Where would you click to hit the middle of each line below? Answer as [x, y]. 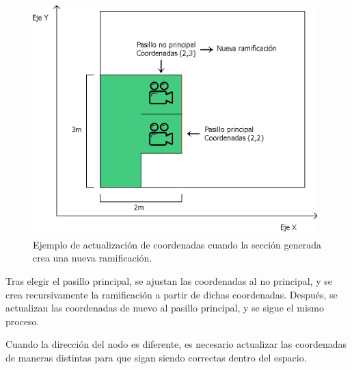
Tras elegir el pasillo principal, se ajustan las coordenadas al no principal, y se [169, 280]
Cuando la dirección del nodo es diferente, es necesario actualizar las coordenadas [176, 344]
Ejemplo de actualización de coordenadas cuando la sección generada [177, 244]
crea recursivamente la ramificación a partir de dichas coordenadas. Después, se [172, 294]
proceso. [23, 321]
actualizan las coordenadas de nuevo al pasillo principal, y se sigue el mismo [165, 308]
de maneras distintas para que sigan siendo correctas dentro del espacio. [156, 357]
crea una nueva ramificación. [93, 258]
